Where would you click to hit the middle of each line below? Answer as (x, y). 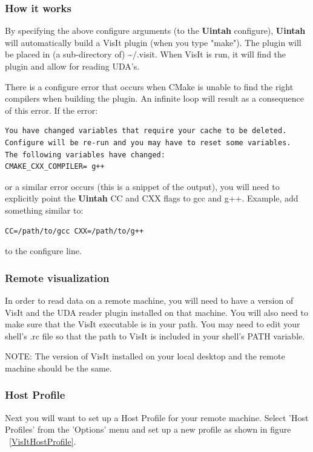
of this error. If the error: (51, 110)
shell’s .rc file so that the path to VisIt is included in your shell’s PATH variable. (155, 336)
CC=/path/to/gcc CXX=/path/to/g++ (74, 231)
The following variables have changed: (85, 155)
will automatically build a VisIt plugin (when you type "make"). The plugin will (153, 42)
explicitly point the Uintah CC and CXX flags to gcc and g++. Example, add (152, 198)
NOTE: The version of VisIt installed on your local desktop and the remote (145, 356)
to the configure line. (43, 251)
